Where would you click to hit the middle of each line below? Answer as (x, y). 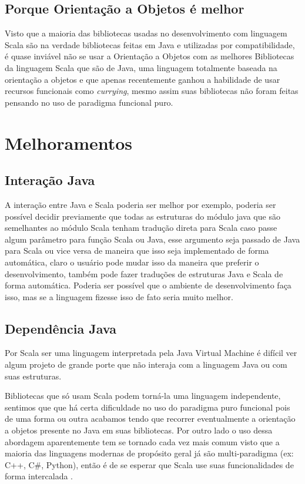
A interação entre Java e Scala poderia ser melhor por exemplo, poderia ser (140, 204)
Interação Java (50, 180)
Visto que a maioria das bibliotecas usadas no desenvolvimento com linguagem (146, 33)
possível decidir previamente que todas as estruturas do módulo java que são (143, 216)
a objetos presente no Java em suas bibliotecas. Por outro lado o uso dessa (139, 430)
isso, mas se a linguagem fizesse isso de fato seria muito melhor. (119, 296)
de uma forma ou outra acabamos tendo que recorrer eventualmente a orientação (150, 419)
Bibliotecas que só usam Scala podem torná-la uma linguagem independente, (143, 396)
